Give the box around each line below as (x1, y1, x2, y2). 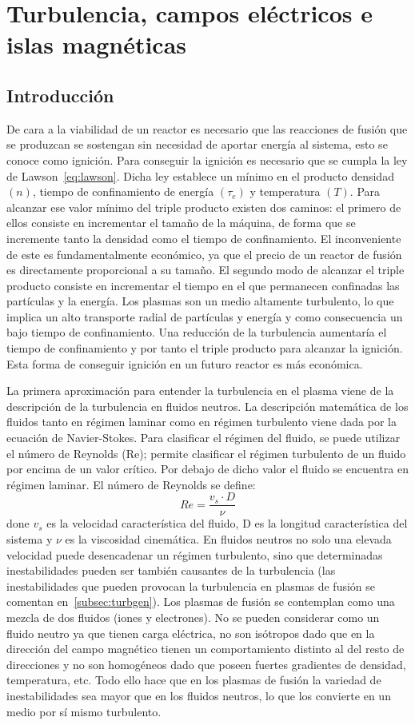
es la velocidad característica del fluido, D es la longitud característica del (46, 515, 408, 532)
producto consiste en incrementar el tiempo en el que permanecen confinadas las (6, 277, 400, 293)
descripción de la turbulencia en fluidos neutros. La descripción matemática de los (6, 397, 409, 414)
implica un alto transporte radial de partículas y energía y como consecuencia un (6, 308, 403, 325)
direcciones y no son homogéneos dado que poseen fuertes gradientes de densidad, (6, 655, 406, 672)
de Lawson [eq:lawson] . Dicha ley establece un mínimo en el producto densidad (6, 167, 394, 184)
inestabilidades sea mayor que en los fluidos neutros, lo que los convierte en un (6, 687, 391, 704)
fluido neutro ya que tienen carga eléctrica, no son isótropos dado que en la (6, 624, 375, 641)
